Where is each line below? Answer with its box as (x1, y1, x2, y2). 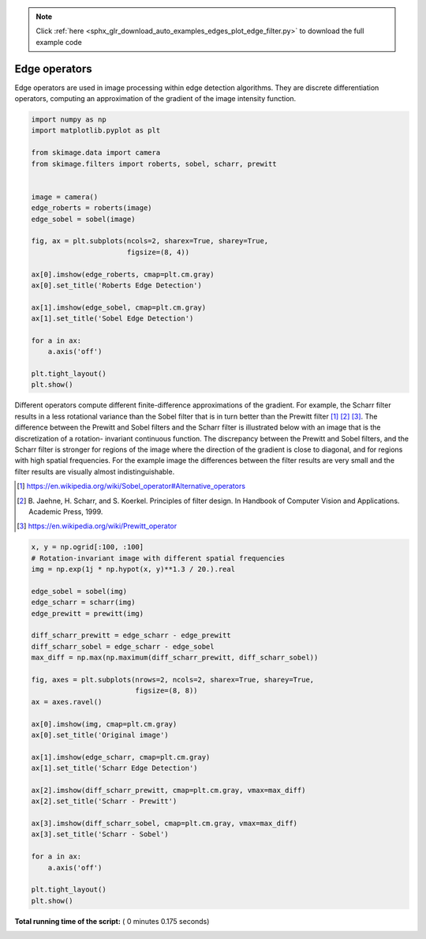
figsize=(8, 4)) (126, 247, 189, 257)
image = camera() (31, 192, 99, 201)
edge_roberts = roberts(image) (31, 204, 153, 212)
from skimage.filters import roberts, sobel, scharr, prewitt (31, 159, 277, 168)
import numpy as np (31, 115, 106, 124)
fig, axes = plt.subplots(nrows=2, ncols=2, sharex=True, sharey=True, (31, 675, 315, 684)
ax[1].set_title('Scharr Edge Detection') (31, 764, 198, 773)
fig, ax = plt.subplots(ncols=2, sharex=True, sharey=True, (31, 237, 269, 246)
